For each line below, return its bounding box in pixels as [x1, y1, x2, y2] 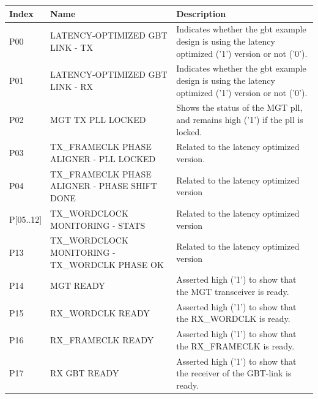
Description [176, 7, 226, 20]
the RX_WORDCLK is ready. [176, 312, 290, 325]
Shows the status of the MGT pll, [176, 101, 303, 114]
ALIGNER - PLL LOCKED [50, 152, 156, 165]
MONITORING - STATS [50, 218, 146, 231]
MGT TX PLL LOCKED [50, 113, 146, 125]
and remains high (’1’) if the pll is [176, 113, 303, 125]
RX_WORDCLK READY [50, 306, 150, 319]
